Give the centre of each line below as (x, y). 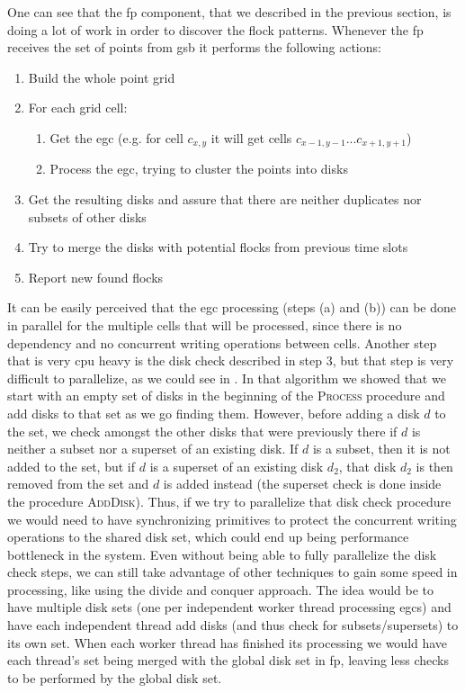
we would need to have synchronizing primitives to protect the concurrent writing (232, 519)
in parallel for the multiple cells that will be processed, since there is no (205, 324)
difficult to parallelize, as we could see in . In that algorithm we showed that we (227, 378)
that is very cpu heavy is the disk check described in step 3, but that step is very (231, 360)
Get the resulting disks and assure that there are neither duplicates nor (225, 199)
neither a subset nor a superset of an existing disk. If (153, 449)
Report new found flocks (96, 277)
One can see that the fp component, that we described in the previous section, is (229, 12)
